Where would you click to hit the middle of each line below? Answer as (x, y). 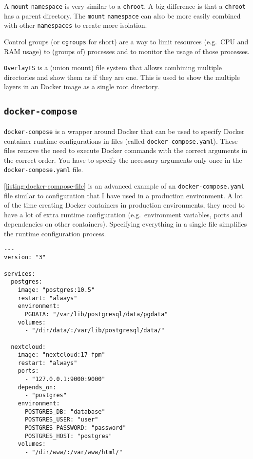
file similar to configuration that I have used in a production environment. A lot (123, 195)
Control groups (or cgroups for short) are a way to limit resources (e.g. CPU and (126, 41)
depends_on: (37, 387)
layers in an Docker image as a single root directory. (82, 86)
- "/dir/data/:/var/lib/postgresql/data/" (95, 331)
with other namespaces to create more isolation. (76, 25)
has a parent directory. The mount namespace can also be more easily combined (122, 15)
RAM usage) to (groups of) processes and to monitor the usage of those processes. (127, 51)
